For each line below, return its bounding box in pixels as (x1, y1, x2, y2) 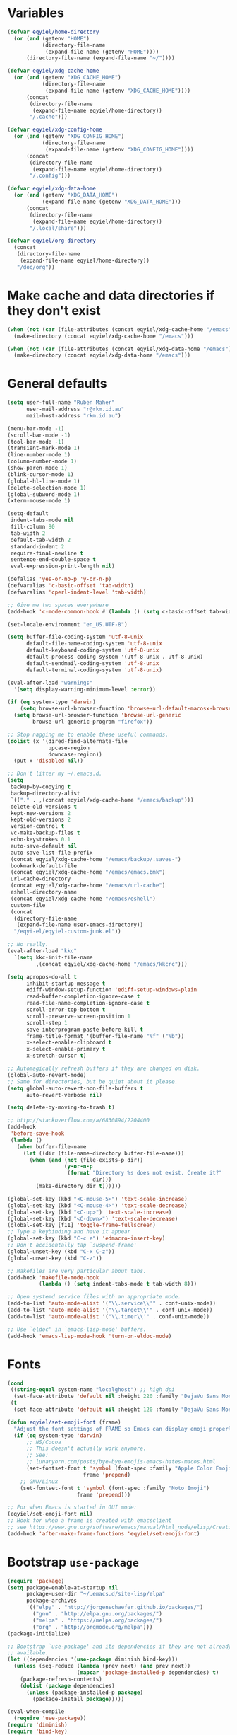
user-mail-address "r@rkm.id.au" (25, 405, 125, 413)
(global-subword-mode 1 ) (7, 490, 80, 498)
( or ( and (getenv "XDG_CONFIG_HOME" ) (13, 133, 125, 140)
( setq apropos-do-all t (7, 973, 78, 981)
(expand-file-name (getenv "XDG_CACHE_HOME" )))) (44, 87, 191, 94)
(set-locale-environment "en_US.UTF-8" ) (7, 621, 128, 628)
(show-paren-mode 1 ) (7, 465, 68, 472)
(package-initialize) (7, 1630, 71, 1637)
